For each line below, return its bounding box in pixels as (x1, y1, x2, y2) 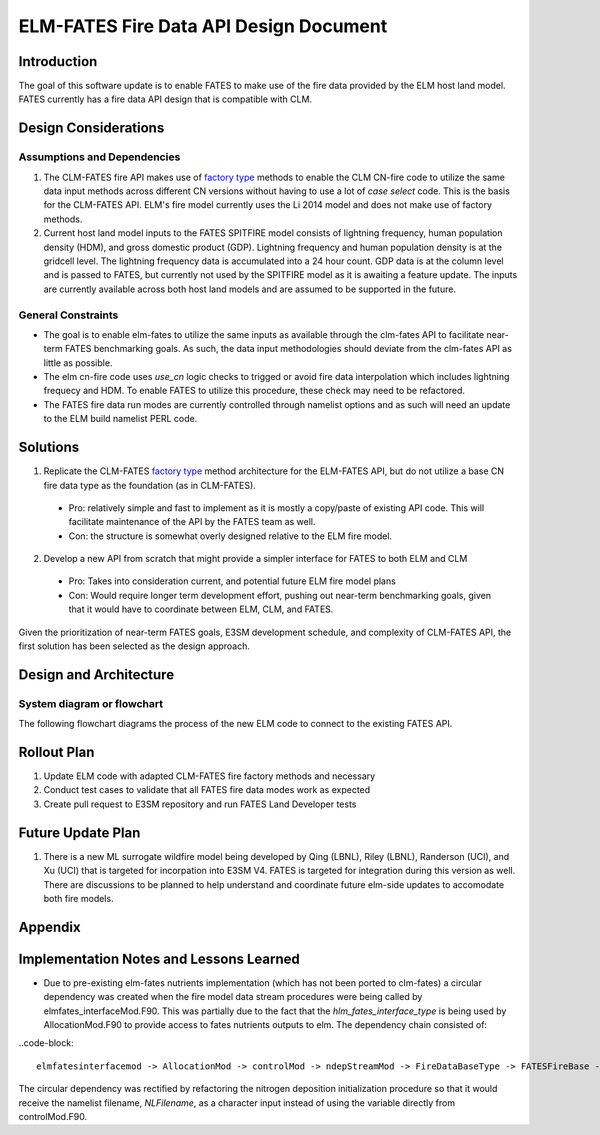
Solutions (18, 439, 80, 456)
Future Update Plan (18, 824, 141, 841)
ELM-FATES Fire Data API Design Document (18, 15, 388, 37)
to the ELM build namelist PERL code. (43, 413, 198, 425)
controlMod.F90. (18, 1111, 88, 1122)
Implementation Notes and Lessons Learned (18, 950, 300, 967)
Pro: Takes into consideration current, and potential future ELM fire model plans (68, 575, 397, 587)
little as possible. (43, 356, 113, 369)
